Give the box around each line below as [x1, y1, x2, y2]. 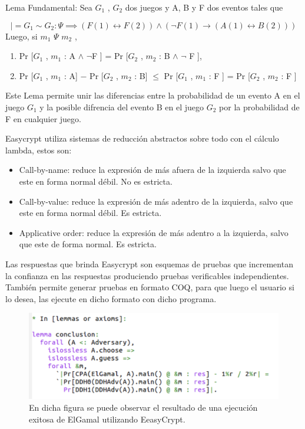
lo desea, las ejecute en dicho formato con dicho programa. [5, 292, 217, 304]
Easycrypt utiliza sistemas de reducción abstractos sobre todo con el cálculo [5, 132, 279, 145]
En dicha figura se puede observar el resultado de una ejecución [29, 401, 258, 414]
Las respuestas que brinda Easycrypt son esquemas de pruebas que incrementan [5, 257, 293, 270]
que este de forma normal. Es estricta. [19, 238, 157, 250]
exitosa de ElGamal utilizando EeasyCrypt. [29, 412, 185, 425]
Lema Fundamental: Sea [5, 1, 92, 13]
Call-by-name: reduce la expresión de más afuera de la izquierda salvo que [19, 163, 286, 176]
